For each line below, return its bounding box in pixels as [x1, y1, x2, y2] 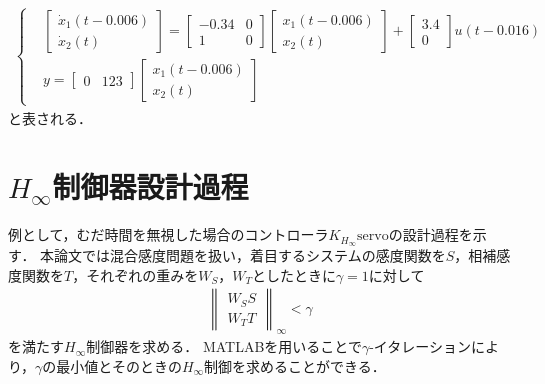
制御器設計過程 [52, 166, 249, 207]
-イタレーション [369, 336, 471, 357]
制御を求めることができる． [204, 355, 386, 376]
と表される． [8, 107, 92, 128]
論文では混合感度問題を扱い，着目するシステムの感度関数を [54, 245, 446, 266]
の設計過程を [388, 224, 473, 245]
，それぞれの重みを [72, 264, 199, 285]
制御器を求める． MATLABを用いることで [86, 336, 362, 357]
